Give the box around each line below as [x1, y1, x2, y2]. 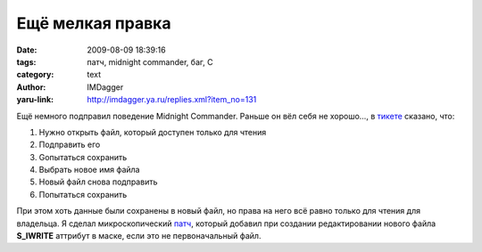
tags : [16, 56, 37, 67]
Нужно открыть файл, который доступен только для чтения [38, 126, 267, 137]
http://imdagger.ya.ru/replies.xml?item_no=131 [87, 94, 257, 105]
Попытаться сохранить [38, 189, 128, 199]
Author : [16, 81, 46, 93]
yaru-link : [16, 94, 54, 105]
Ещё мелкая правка [16, 13, 171, 33]
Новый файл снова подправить [38, 176, 158, 187]
